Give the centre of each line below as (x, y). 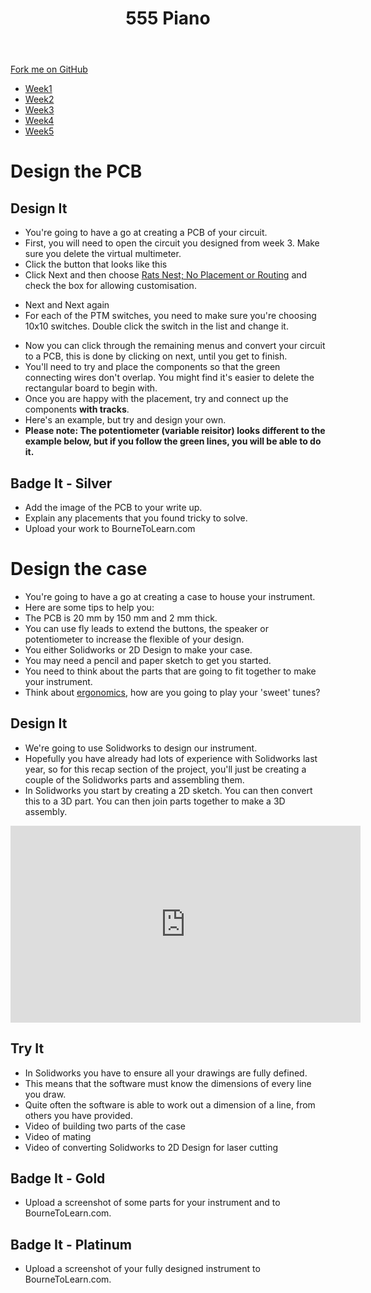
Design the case (79, 569)
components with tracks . (77, 409)
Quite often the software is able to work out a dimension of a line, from (170, 1104)
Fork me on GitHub (49, 69)
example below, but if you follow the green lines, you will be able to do (173, 441)
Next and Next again (67, 305)
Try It (27, 1048)
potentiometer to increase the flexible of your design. (134, 639)
